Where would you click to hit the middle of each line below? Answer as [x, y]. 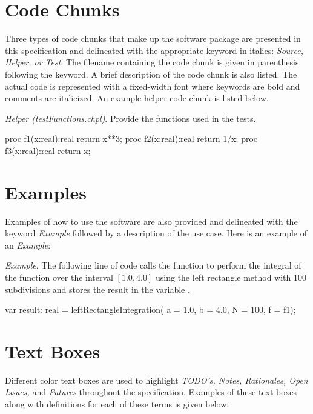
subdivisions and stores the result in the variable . [97, 289]
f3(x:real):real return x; [48, 150]
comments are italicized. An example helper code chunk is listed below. [137, 98]
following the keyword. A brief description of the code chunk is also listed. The [151, 74]
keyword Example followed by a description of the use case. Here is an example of [156, 233]
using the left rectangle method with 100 [231, 277]
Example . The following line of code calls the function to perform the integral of [153, 265]
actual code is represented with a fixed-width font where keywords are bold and [153, 86]
